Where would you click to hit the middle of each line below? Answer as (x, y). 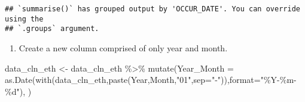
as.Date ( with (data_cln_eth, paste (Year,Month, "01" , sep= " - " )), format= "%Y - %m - (151, 80)
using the (24, 19)
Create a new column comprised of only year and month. (123, 47)
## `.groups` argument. (52, 29)
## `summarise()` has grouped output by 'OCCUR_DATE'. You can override (152, 9)
